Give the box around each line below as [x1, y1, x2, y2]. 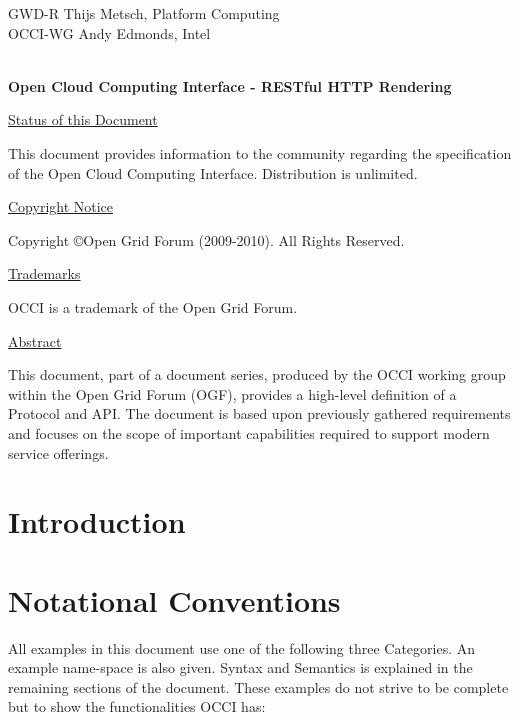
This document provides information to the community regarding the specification [8, 142, 512, 163]
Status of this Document [8, 109, 158, 130]
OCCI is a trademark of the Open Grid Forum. [8, 296, 298, 317]
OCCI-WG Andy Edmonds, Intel [8, 22, 211, 43]
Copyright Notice [8, 196, 114, 217]
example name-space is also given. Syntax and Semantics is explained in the [8, 657, 473, 678]
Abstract [8, 330, 62, 351]
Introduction [8, 501, 186, 542]
